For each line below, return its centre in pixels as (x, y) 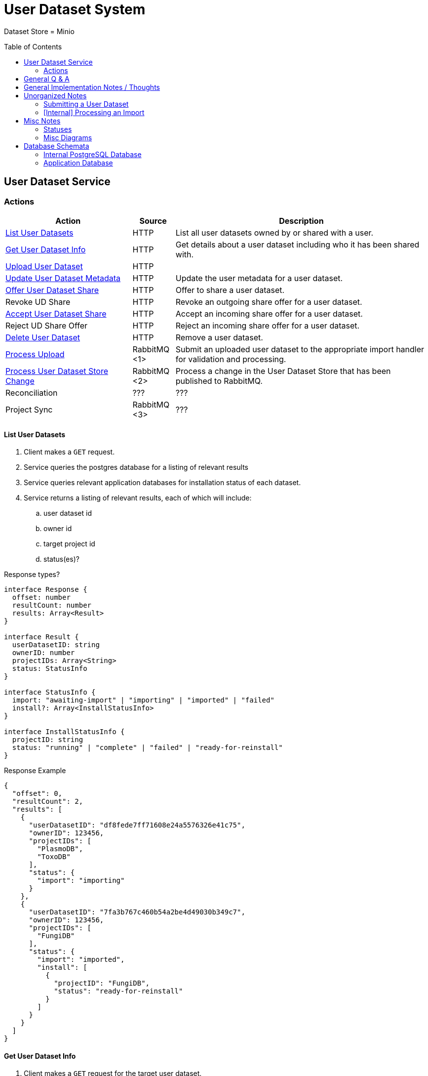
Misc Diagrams (68, 137)
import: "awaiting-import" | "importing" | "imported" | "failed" (143, 700)
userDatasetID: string (56, 645)
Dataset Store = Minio (39, 31)
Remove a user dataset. (219, 337)
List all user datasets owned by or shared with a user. (274, 232)
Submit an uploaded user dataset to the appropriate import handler (300, 349)
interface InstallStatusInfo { (64, 732)
